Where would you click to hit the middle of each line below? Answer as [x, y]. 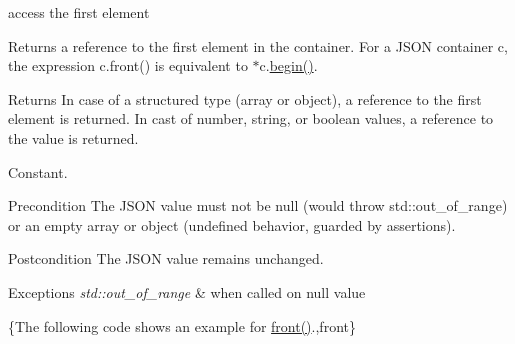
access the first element [79, 12]
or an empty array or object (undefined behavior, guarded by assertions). [232, 224]
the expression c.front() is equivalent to [128, 65]
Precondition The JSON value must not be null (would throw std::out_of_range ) [258, 205]
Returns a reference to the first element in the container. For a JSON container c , [258, 45]
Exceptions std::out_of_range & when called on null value [187, 291]
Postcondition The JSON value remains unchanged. [166, 258]
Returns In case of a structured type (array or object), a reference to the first [245, 98]
